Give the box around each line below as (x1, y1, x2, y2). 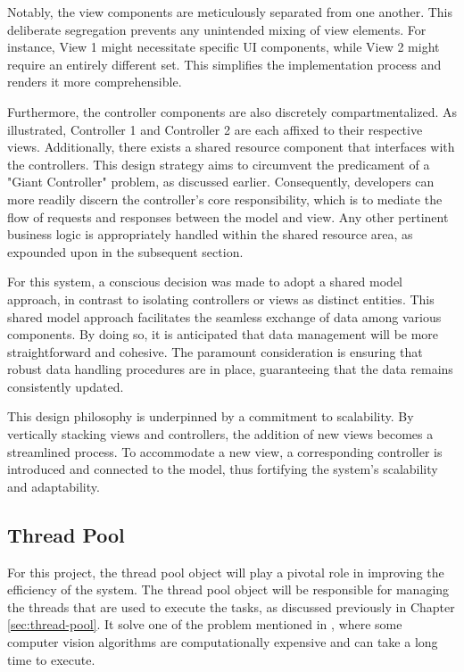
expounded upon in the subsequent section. (7, 242, 244, 261)
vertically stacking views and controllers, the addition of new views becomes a (7, 425, 434, 444)
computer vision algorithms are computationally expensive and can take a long (7, 633, 438, 651)
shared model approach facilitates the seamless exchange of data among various (7, 307, 442, 326)
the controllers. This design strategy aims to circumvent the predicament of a (7, 154, 430, 173)
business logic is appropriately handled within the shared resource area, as (7, 225, 413, 244)
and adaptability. (7, 477, 100, 495)
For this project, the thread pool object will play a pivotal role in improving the (7, 562, 444, 581)
